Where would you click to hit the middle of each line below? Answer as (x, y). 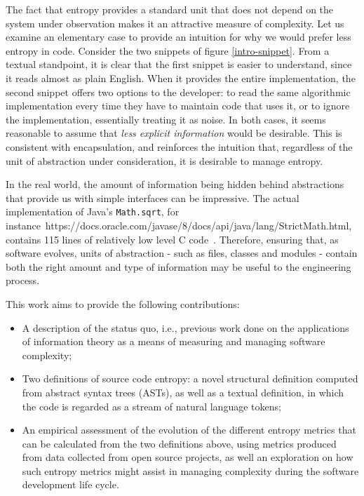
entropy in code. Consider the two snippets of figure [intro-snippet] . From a (168, 50)
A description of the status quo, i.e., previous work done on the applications (186, 327)
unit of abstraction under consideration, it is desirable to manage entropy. (164, 160)
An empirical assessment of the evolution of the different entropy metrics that (189, 430)
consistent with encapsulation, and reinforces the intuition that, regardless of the (179, 146)
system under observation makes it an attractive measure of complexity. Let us (175, 23)
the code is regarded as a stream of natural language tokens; (151, 406)
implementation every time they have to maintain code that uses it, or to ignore (178, 106)
